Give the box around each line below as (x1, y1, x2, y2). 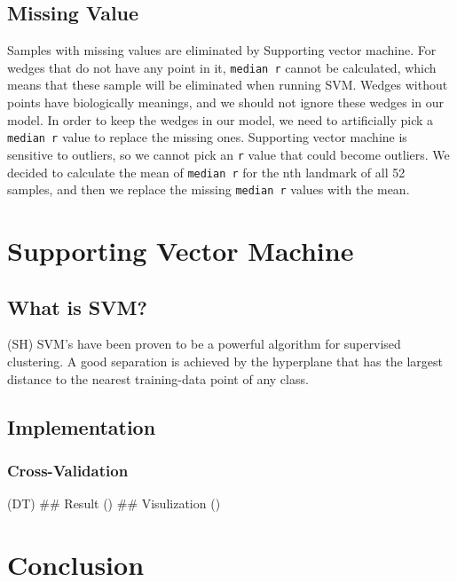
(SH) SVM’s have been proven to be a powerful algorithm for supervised (7, 334, 401, 353)
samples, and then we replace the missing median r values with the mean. (7, 180, 410, 199)
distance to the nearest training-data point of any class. (7, 369, 309, 388)
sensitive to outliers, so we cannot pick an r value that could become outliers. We (7, 145, 450, 163)
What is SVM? (7, 293, 147, 320)
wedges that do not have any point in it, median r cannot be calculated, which (7, 58, 437, 76)
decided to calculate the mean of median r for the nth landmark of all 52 (7, 162, 406, 181)
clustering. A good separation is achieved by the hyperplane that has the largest (7, 352, 443, 371)
